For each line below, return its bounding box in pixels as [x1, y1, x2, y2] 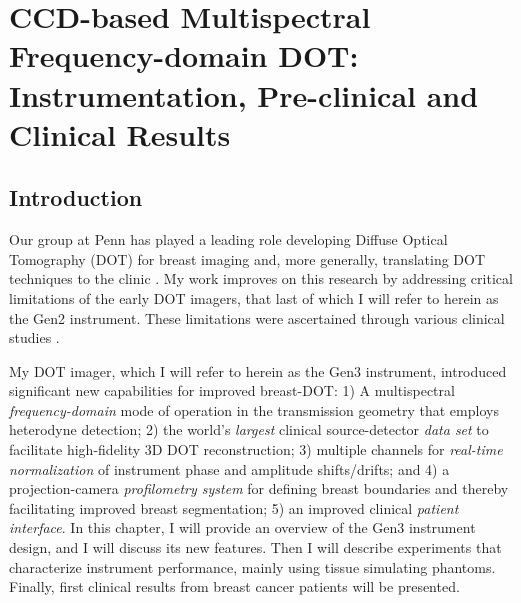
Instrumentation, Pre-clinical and [9, 74, 479, 115]
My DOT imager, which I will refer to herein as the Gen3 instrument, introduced [9, 360, 507, 381]
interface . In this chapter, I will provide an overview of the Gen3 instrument [9, 517, 476, 538]
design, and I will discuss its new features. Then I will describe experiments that [9, 537, 502, 558]
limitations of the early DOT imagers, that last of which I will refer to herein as [9, 287, 499, 308]
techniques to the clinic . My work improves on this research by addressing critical [9, 268, 513, 289]
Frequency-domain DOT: [9, 35, 359, 76]
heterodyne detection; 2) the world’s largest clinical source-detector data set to [9, 419, 489, 440]
